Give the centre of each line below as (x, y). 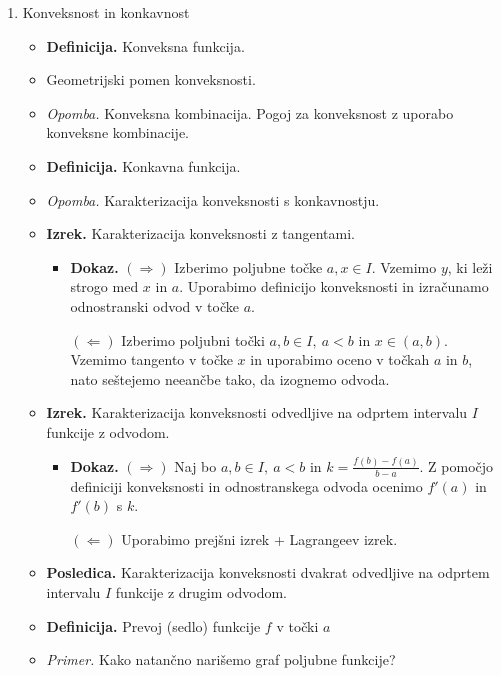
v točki (297, 625)
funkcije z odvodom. (108, 431)
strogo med (104, 286)
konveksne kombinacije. (118, 132)
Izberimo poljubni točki (193, 339)
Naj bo (195, 465)
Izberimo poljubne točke (248, 266)
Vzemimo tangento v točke (151, 359)
